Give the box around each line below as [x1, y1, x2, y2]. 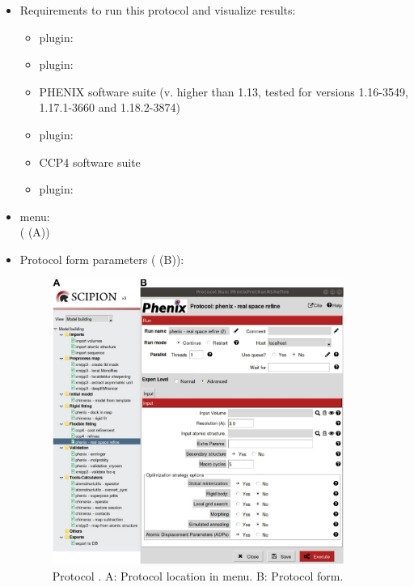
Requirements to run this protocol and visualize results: [19, 2, 296, 18]
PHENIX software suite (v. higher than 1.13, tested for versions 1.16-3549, [39, 83, 408, 100]
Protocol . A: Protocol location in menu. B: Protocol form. [52, 567, 344, 584]
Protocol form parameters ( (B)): [19, 250, 184, 267]
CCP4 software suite [39, 153, 141, 170]
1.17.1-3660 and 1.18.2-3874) [39, 99, 180, 116]
